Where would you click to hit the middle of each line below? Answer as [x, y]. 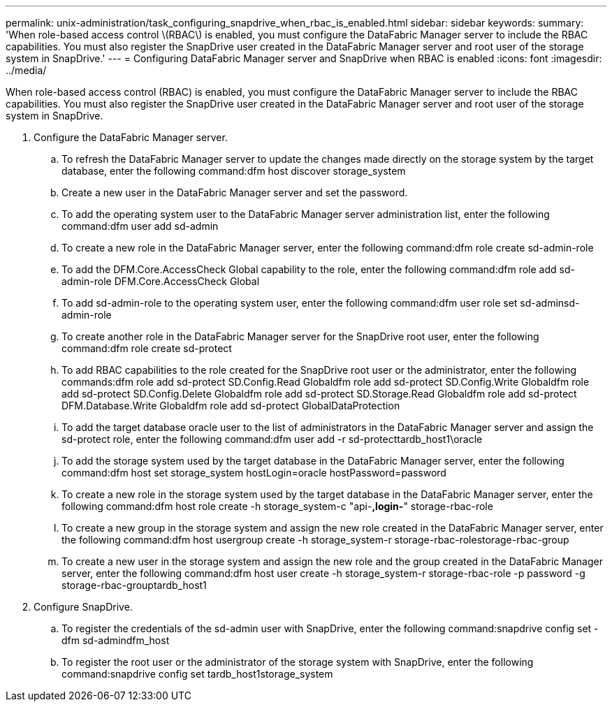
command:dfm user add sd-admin [140, 226]
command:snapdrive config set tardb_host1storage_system [197, 674]
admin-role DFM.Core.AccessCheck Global [161, 281]
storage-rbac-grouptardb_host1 [134, 585]
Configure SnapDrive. [83, 607]
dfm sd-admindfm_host [116, 640]
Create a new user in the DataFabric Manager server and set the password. [235, 192]
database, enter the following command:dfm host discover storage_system [234, 171]
